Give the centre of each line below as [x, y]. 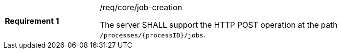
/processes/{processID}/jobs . [153, 35]
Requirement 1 [32, 21]
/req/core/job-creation [141, 7]
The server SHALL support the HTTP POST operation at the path [219, 25]
